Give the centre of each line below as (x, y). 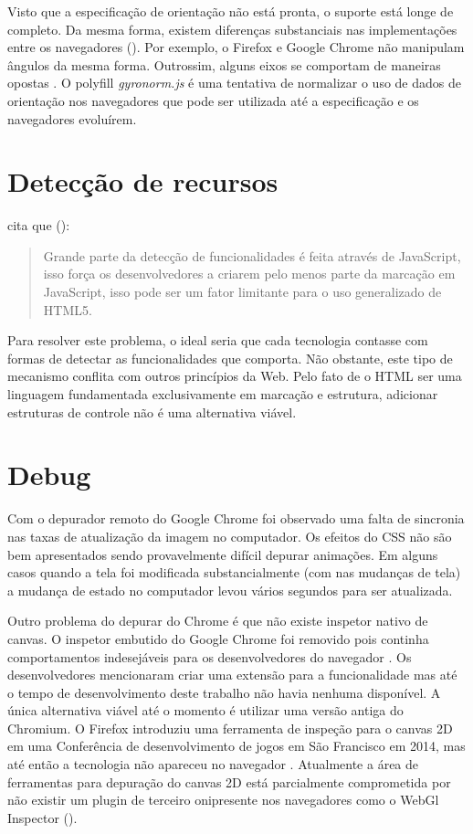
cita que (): (39, 225)
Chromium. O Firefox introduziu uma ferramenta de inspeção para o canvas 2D (230, 728)
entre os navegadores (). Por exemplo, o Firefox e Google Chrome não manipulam (236, 47)
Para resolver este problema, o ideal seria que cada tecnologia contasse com (218, 340)
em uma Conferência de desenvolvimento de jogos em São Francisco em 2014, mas (236, 746)
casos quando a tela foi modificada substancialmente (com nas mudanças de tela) (234, 572)
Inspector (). (42, 817)
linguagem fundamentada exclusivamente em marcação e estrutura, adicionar (223, 394)
